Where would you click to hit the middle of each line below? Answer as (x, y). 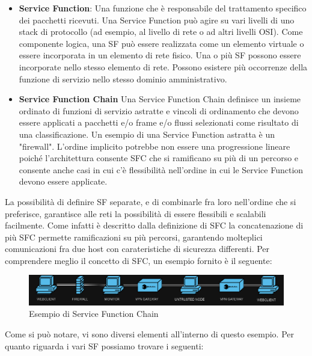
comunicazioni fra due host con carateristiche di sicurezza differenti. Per (137, 249)
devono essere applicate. (63, 181)
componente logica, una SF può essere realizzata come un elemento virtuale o (161, 43)
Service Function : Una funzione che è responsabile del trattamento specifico (163, 8)
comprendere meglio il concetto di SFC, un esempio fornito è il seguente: (139, 260)
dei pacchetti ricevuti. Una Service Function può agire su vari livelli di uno (157, 20)
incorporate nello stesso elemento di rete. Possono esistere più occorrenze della (163, 66)
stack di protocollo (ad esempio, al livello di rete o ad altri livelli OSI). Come (161, 32)
